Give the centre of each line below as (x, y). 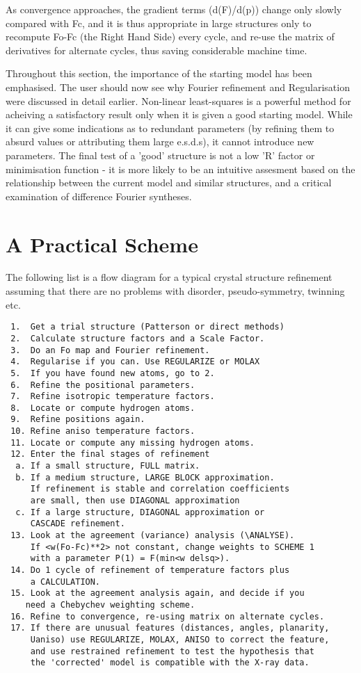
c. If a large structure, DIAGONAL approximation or (140, 512)
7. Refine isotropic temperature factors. (113, 397)
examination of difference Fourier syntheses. (99, 196)
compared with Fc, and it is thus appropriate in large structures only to (159, 23)
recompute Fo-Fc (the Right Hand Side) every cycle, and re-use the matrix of (170, 37)
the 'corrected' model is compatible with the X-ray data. (170, 663)
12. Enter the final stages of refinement (110, 454)
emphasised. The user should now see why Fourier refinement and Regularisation (178, 87)
